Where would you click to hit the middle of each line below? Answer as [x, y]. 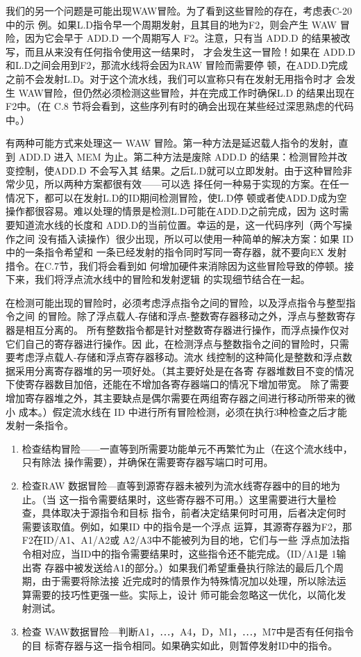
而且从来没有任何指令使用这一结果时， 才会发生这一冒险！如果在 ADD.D [190, 51]
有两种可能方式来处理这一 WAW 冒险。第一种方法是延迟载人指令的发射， [172, 143]
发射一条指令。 [40, 425]
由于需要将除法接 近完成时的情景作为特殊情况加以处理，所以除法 [189, 581]
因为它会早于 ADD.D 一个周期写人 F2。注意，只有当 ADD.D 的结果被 [183, 38]
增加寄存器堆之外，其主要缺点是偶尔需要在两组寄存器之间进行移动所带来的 [176, 398]
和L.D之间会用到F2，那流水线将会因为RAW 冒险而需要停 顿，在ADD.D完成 [177, 65]
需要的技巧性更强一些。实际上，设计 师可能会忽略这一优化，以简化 [184, 594]
